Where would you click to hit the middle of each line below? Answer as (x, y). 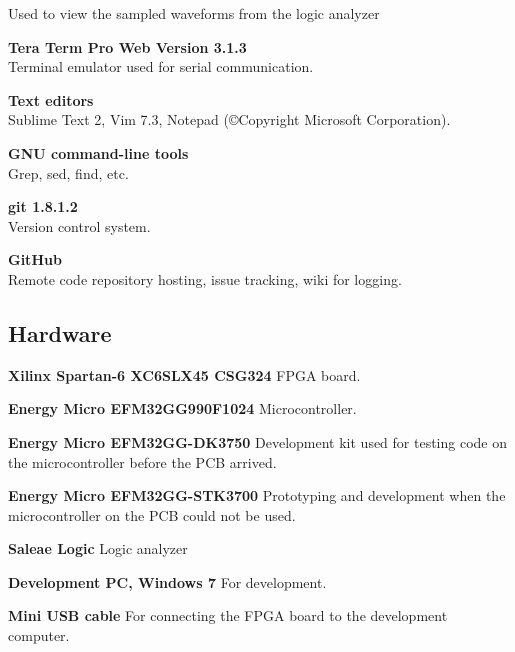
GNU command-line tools (98, 152)
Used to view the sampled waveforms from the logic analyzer (194, 13)
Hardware (60, 332)
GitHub (35, 259)
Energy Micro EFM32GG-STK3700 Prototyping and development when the (257, 495)
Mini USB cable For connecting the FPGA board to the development (228, 615)
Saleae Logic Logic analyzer (98, 548)
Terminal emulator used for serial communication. (161, 66)
